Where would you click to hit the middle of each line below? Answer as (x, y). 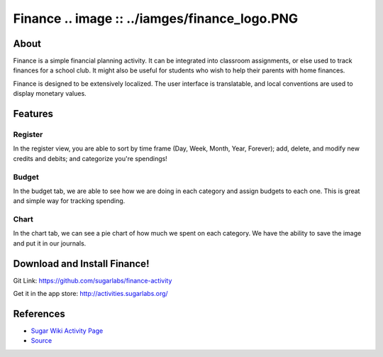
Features (33, 114)
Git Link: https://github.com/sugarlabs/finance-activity (93, 280)
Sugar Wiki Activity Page (67, 331)
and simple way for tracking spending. (69, 201)
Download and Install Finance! (81, 264)
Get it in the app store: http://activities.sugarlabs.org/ (90, 294)
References (39, 313)
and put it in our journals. (50, 243)
